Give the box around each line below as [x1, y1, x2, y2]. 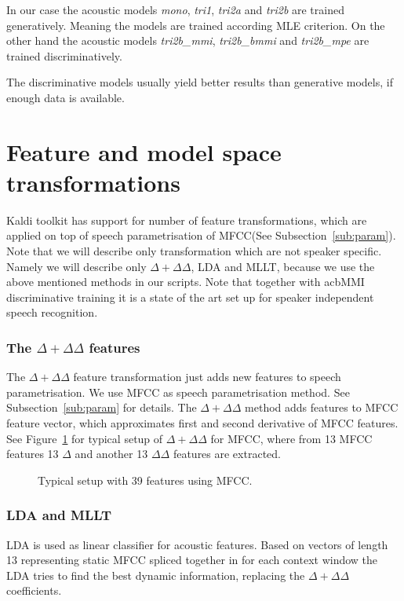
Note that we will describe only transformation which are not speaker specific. [6, 243, 382, 259]
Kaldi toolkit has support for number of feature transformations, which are [6, 211, 367, 228]
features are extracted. [173, 445, 281, 462]
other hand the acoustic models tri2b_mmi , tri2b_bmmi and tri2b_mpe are [6, 32, 369, 49]
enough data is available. [6, 89, 125, 105]
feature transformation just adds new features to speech [73, 368, 341, 385]
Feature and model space [6, 135, 282, 167]
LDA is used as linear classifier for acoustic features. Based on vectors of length [6, 536, 388, 552]
